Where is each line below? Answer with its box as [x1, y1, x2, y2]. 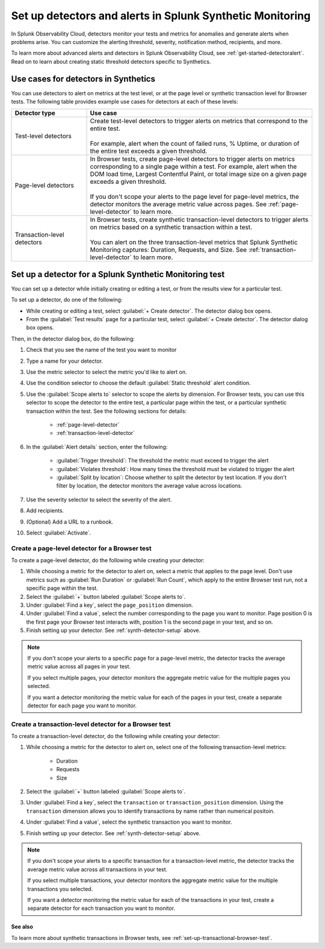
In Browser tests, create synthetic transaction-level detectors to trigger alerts [90, 216, 309, 224]
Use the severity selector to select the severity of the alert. [26, 496, 172, 503]
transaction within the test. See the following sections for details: [26, 407, 187, 415]
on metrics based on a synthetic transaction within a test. [90, 223, 253, 231]
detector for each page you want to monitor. [27, 702, 137, 709]
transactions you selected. [27, 885, 93, 892]
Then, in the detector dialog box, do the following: [11, 335, 135, 342]
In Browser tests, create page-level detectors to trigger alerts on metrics [90, 155, 295, 163]
